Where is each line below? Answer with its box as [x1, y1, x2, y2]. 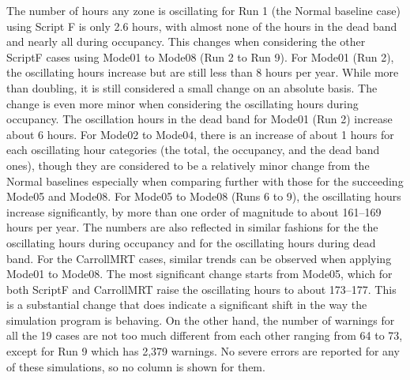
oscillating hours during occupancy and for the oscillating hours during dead [6, 234, 376, 250]
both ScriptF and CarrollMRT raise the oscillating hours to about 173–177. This [6, 280, 397, 297]
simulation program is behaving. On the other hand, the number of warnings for [6, 311, 395, 328]
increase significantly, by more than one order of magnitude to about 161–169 [6, 203, 382, 220]
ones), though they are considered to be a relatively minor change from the [6, 156, 370, 173]
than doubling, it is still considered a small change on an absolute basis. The [6, 79, 378, 96]
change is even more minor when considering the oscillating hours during [6, 95, 359, 111]
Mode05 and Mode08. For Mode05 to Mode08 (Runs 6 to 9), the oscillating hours [6, 188, 401, 205]
